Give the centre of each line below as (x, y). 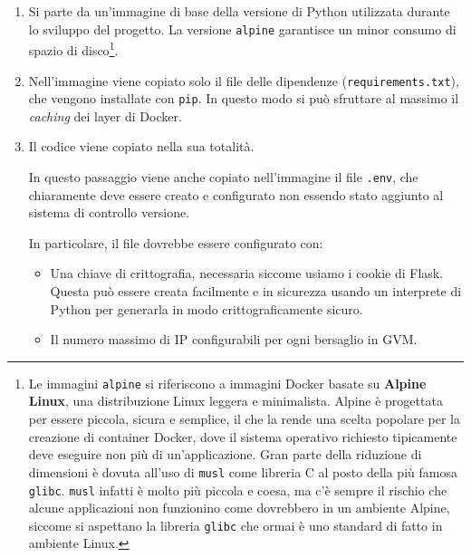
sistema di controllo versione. (109, 212)
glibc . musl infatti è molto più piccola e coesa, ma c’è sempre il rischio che (238, 490)
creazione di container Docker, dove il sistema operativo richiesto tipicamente (243, 436)
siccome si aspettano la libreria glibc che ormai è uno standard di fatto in (235, 525)
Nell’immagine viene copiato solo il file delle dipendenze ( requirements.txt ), (244, 80)
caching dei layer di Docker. (105, 115)
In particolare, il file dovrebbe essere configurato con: (176, 242)
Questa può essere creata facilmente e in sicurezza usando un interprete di (256, 291)
